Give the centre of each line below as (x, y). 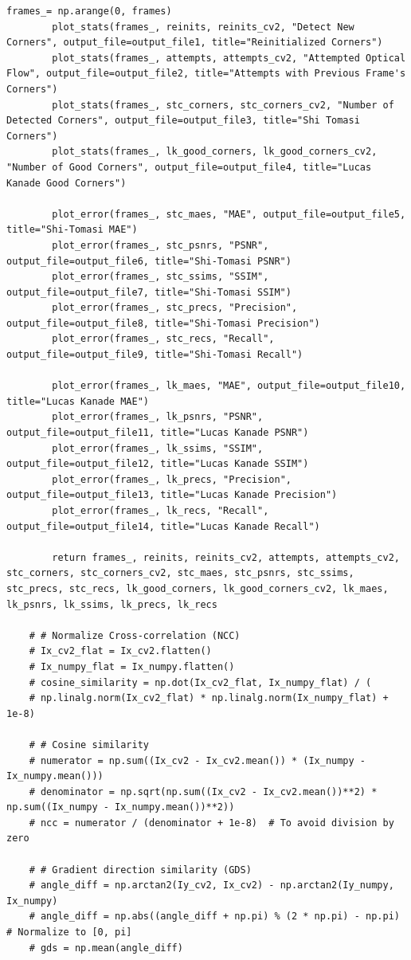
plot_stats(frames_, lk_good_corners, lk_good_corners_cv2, (215, 152)
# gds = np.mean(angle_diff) (106, 948)
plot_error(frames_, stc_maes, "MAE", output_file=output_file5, (229, 214)
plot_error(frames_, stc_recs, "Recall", (163, 339)
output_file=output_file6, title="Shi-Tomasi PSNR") (149, 261)
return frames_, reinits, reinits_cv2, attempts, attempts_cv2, (226, 557)
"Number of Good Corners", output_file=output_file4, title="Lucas (189, 167)
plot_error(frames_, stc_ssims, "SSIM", (160, 277)
